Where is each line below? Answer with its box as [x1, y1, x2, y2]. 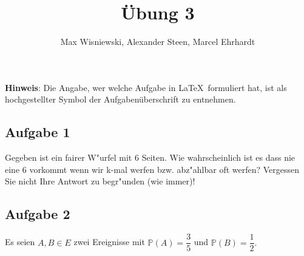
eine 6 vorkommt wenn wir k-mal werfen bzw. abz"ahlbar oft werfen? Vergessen [5, 163, 300, 175]
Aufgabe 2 [5, 204, 70, 223]
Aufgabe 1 [5, 123, 70, 141]
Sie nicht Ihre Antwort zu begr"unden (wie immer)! [5, 175, 195, 187]
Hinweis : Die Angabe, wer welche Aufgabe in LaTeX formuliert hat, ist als [5, 81, 287, 93]
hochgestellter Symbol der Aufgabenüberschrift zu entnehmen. [5, 93, 236, 106]
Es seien [5, 235, 35, 248]
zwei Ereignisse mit [73, 235, 145, 248]
